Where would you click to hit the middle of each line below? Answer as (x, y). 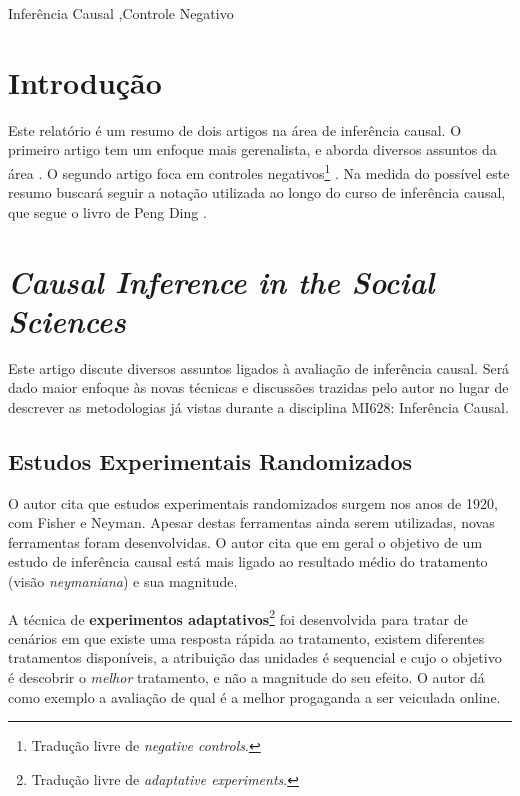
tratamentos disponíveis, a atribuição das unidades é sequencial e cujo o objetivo (255, 657)
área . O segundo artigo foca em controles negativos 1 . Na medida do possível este (259, 171)
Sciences (67, 320)
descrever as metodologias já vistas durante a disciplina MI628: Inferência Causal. (258, 406)
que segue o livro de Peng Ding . (107, 211)
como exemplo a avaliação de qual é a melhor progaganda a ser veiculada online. (254, 696)
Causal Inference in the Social (221, 281)
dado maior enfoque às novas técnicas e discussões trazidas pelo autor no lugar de (258, 387)
